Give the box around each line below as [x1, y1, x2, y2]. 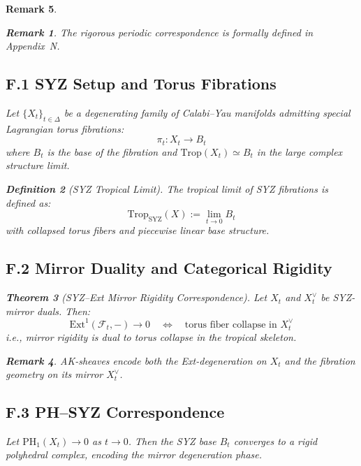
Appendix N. [6, 38, 60, 53]
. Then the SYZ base [128, 433, 216, 448]
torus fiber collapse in [184, 319, 277, 330]
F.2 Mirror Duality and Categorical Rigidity [6, 257, 332, 279]
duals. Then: [36, 303, 91, 318]
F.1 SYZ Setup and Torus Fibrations [6, 73, 277, 94]
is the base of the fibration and [47, 144, 177, 159]
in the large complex [256, 144, 343, 159]
